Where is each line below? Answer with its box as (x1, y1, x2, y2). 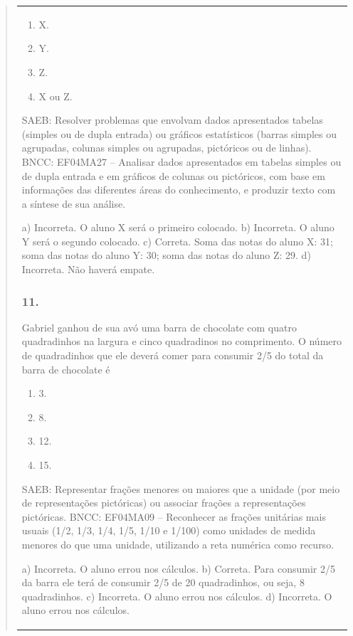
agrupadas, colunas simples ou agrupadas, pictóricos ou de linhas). (21, 140, 312, 155)
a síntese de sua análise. (21, 196, 126, 211)
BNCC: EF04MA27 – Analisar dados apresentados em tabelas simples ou (21, 154, 342, 169)
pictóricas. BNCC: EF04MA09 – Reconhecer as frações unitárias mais (21, 509, 326, 524)
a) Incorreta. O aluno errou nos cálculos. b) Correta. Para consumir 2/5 (21, 561, 335, 576)
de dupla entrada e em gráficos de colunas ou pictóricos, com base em (21, 168, 325, 183)
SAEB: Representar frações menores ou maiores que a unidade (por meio (21, 481, 340, 496)
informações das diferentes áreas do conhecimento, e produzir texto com (21, 182, 336, 197)
